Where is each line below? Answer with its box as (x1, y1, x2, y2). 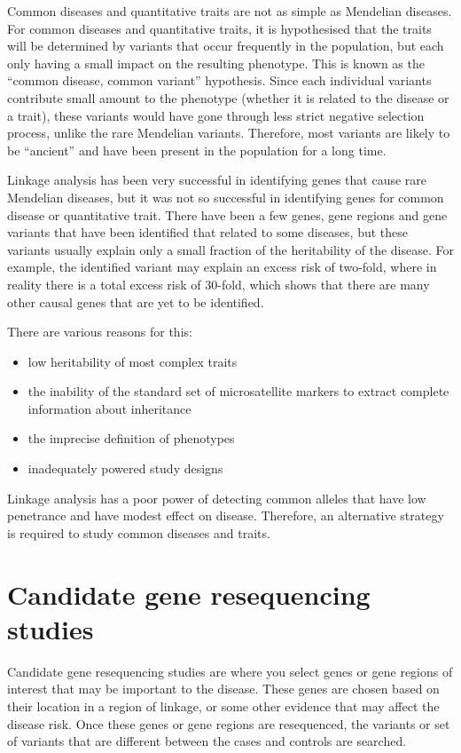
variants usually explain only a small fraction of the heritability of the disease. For (7, 240, 455, 258)
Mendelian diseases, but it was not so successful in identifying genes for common (7, 187, 444, 206)
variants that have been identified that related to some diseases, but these (7, 223, 409, 242)
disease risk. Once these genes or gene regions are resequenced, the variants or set (7, 714, 450, 733)
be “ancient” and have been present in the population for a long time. (7, 140, 387, 159)
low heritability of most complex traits (27, 352, 238, 370)
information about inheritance (27, 399, 191, 417)
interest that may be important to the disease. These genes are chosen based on (7, 679, 440, 698)
